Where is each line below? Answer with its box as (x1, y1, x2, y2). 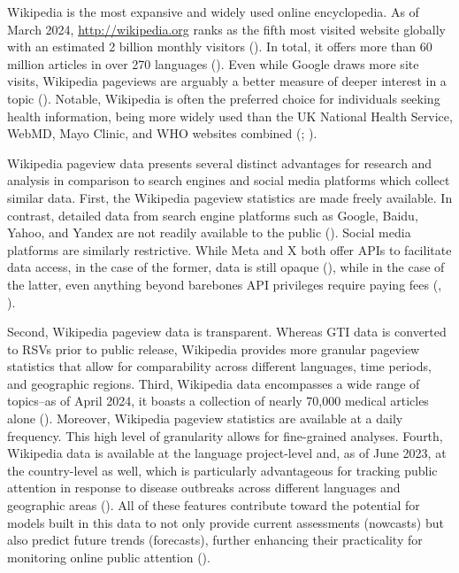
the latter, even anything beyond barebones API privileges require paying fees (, (7, 275, 442, 293)
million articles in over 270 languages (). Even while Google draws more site (7, 54, 419, 73)
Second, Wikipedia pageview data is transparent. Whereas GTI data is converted (7, 322, 447, 341)
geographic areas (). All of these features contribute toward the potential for (7, 496, 420, 515)
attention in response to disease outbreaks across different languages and (7, 478, 401, 497)
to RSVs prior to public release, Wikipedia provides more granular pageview (7, 339, 420, 358)
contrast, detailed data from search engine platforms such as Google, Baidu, (7, 205, 418, 224)
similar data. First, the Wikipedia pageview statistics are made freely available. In (7, 188, 453, 206)
